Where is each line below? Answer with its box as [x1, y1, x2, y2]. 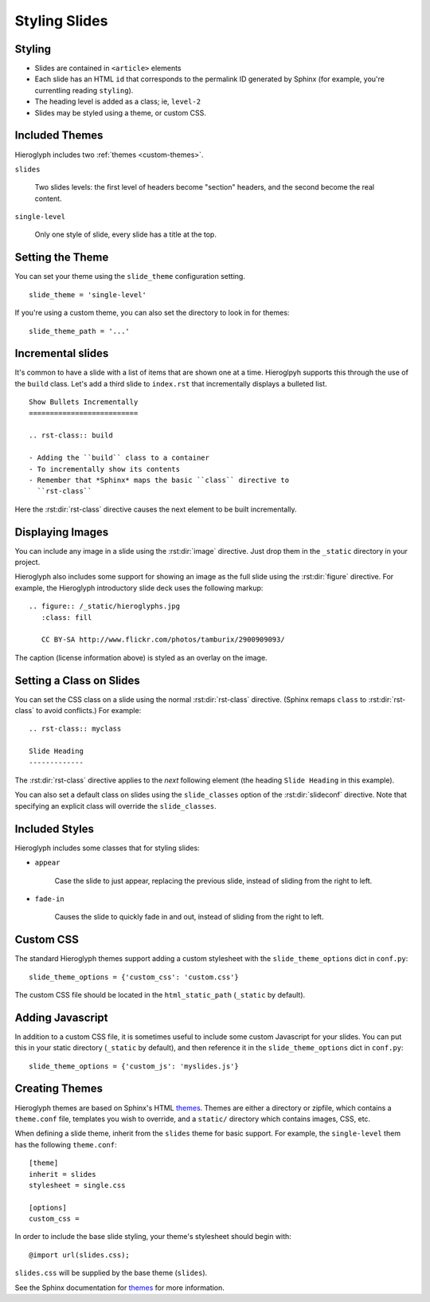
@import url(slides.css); [29, 1250, 131, 1259]
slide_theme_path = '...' [29, 327, 131, 335]
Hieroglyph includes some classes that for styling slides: [14, 843, 200, 853]
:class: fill [41, 613, 92, 622]
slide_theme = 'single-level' [29, 290, 147, 299]
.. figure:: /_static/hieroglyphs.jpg [29, 602, 181, 611]
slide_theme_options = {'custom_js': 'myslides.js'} [29, 1061, 239, 1071]
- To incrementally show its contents [29, 465, 181, 473]
